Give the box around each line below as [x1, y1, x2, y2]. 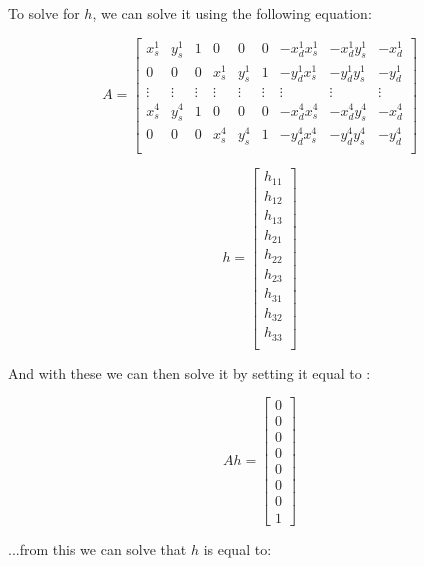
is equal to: [203, 538, 272, 559]
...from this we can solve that [8, 538, 187, 559]
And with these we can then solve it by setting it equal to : [8, 362, 371, 383]
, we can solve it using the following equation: [92, 3, 372, 23]
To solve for [8, 3, 80, 23]
